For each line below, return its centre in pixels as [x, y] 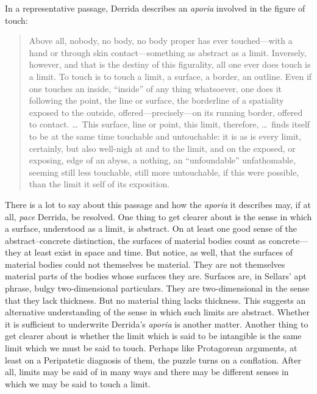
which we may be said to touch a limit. [78, 383]
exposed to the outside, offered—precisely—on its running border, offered [166, 112]
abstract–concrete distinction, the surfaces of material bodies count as [135, 240]
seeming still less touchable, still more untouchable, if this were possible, [164, 172]
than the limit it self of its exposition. [99, 184]
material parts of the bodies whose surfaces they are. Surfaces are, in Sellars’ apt [156, 276]
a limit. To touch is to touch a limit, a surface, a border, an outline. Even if [170, 76]
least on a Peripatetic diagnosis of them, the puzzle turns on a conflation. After [153, 360]
